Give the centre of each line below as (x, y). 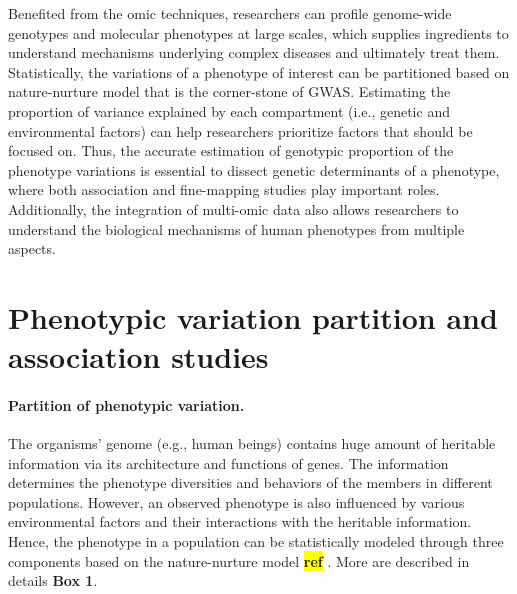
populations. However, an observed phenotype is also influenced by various (236, 501)
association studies (138, 356)
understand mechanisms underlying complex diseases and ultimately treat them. (254, 52)
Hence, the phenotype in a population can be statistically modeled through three (256, 541)
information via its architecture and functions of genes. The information (228, 462)
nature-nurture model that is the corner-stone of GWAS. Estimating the (229, 91)
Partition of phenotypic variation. (126, 404)
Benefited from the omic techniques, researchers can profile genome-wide (230, 13)
